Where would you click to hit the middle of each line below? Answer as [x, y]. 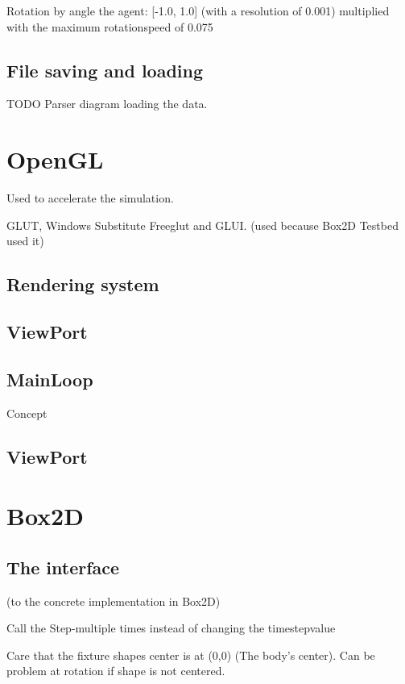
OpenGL [55, 159]
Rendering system [83, 284]
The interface [63, 567]
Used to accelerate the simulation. [90, 198]
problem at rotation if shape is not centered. [116, 671]
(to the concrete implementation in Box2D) [114, 601]
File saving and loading [105, 70]
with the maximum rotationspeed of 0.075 [110, 26]
